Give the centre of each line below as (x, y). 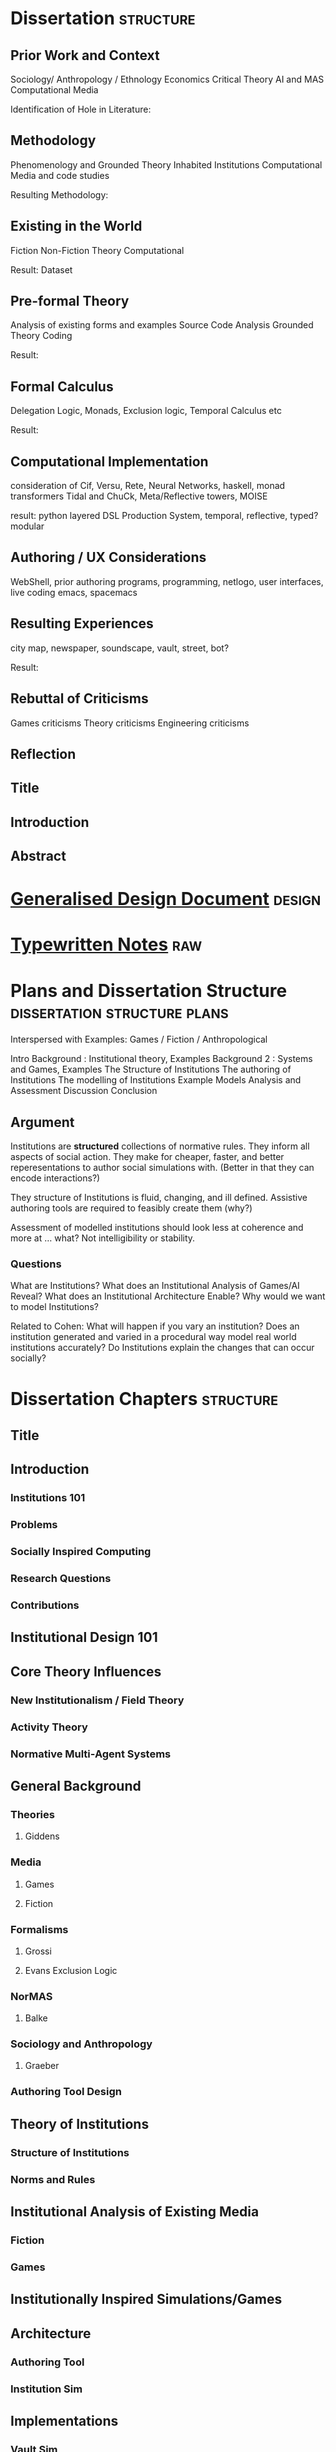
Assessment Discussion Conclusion (84, 1091)
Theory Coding (41, 336)
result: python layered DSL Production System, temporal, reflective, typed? (164, 516)
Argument (42, 1122)
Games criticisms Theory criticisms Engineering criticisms (130, 723)
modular (27, 526)
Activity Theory (49, 1727)
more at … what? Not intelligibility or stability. (103, 1238)
